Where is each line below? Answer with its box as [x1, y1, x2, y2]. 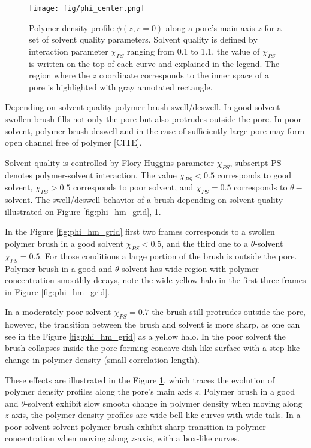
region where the [29, 69, 90, 81]
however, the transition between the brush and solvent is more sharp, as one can [5, 318, 300, 331]
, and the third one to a [161, 237, 248, 249]
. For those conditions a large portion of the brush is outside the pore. [40, 249, 297, 262]
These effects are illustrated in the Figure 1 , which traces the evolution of [5, 373, 275, 386]
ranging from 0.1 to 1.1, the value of [126, 44, 260, 57]
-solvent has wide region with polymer [119, 262, 259, 274]
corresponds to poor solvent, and [73, 181, 194, 193]
